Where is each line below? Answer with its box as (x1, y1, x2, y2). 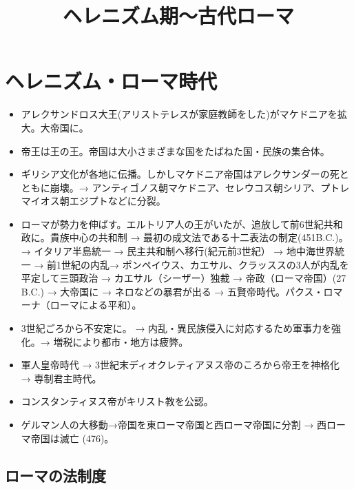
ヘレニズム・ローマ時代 (5, 67, 218, 95)
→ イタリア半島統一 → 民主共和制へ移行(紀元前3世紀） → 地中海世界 (21, 244, 335, 258)
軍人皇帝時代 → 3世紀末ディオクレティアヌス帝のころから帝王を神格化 (21, 357, 340, 372)
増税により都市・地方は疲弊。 (53, 334, 189, 348)
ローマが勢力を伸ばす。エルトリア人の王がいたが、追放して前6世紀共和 (21, 216, 343, 231)
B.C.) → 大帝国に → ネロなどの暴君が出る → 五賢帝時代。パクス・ (21, 284, 324, 298)
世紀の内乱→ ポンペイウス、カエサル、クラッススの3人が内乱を (61, 257, 349, 271)
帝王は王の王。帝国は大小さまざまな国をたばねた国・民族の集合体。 (21, 143, 330, 158)
